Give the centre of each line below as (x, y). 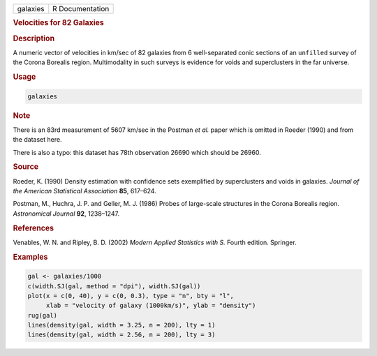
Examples (30, 257)
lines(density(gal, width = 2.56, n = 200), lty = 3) (121, 335)
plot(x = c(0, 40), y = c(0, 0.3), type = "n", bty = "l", (131, 296)
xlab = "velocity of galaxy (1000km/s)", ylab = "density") (151, 306)
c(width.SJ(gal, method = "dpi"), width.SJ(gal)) (114, 286)
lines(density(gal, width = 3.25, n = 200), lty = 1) (121, 325)
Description (34, 38)
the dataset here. (37, 140)
